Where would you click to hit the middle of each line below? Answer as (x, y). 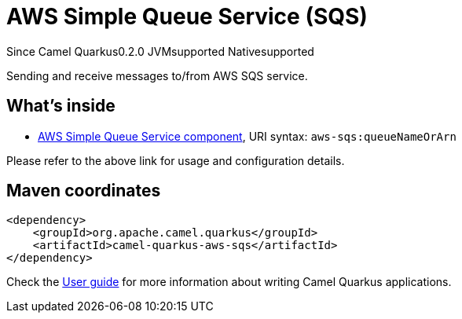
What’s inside (61, 106)
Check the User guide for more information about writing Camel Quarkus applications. (229, 282)
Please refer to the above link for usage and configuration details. (176, 160)
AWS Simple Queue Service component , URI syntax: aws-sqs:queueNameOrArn (247, 136)
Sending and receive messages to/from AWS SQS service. (157, 75)
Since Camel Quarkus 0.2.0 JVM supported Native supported (160, 51)
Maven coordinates (84, 191)
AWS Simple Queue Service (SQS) (187, 16)
